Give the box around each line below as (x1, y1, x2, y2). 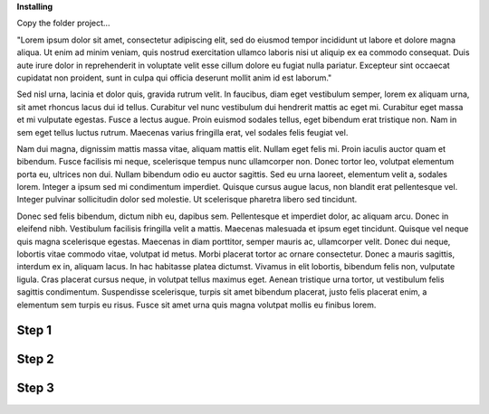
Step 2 (16, 352, 54, 367)
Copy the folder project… (16, 18, 110, 29)
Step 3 (16, 381, 54, 396)
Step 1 (16, 323, 53, 338)
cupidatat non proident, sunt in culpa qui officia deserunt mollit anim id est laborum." (16, 72, 332, 83)
